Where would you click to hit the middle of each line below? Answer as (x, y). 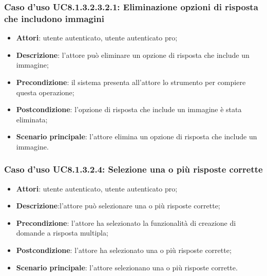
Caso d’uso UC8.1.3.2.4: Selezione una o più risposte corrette (133, 169)
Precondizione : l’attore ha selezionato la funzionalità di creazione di (126, 222)
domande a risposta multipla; (62, 233)
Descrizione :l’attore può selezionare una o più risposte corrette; (118, 206)
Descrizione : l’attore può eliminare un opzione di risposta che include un (133, 55)
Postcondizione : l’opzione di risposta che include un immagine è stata (129, 109)
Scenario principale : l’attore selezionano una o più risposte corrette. (127, 267)
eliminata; (32, 119)
